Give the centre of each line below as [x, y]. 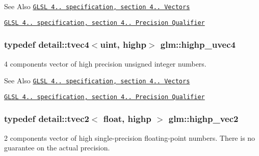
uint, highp [123, 44]
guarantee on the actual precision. [57, 148]
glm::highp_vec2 [203, 119]
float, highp [127, 119]
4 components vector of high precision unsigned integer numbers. [105, 63]
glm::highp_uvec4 [198, 44]
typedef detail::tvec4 [47, 44]
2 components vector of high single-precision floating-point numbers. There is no [130, 137]
